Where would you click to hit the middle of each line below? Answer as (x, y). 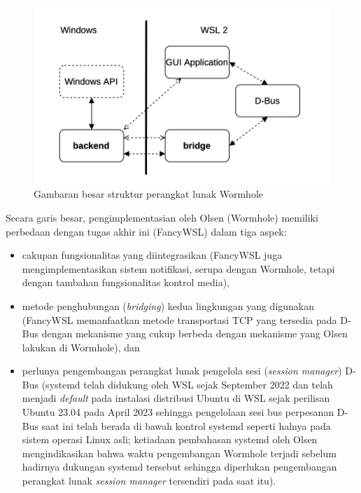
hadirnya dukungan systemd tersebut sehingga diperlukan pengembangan (179, 467)
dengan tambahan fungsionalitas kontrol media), (126, 282)
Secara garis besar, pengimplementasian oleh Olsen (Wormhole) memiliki (162, 217)
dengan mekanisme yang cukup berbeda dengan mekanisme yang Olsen (194, 333)
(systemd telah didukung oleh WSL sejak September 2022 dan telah (187, 384)
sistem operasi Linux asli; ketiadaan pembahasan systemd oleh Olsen (170, 439)
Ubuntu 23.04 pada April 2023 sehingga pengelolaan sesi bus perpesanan (178, 412)
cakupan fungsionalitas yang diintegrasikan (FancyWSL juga (152, 255)
